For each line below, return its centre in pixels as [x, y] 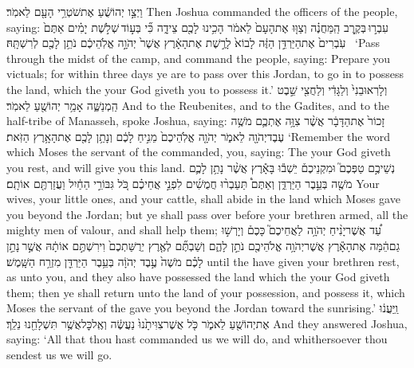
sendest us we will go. [59, 355]
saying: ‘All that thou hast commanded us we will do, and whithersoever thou [197, 339]
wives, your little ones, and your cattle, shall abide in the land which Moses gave [203, 199]
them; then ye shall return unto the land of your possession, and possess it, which [206, 292]
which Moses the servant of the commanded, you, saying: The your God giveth [199, 152]
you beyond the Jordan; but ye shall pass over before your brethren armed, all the [207, 214]
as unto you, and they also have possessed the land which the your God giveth [198, 277]
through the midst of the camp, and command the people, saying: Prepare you [199, 58]
